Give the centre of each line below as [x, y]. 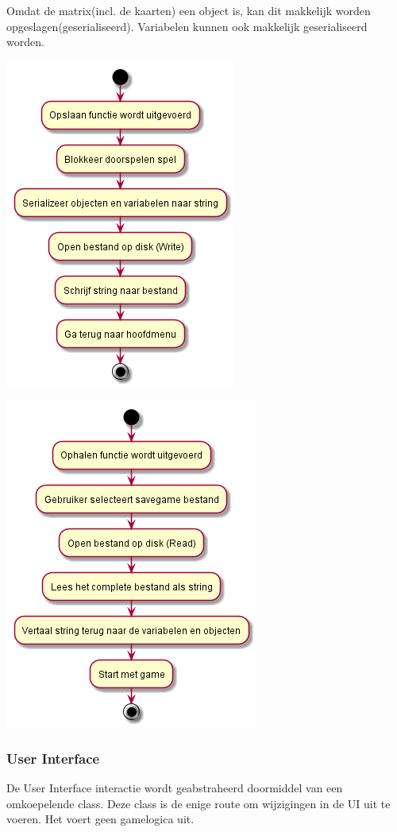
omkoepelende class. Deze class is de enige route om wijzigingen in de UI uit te [198, 803]
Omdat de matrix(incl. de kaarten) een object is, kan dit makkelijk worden [189, 10]
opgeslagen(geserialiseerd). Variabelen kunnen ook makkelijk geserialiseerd [187, 26]
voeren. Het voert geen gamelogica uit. [100, 819]
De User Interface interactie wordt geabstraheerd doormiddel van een [175, 788]
